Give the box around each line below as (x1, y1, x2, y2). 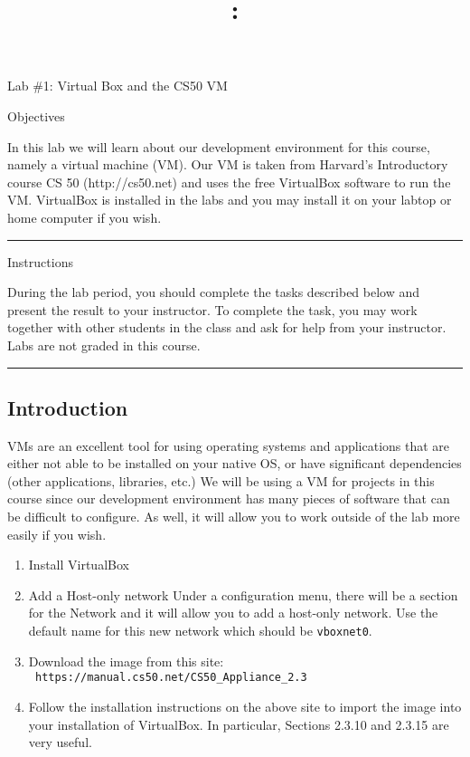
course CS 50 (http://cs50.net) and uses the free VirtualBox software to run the (7, 172, 451, 191)
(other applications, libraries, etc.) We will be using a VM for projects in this (7, 471, 435, 490)
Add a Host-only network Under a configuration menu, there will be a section (28, 585, 458, 604)
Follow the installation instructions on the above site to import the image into (28, 696, 462, 715)
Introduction (7, 393, 128, 421)
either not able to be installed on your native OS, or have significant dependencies (7, 454, 462, 473)
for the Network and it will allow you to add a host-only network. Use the (28, 603, 438, 622)
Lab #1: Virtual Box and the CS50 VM (7, 76, 228, 95)
